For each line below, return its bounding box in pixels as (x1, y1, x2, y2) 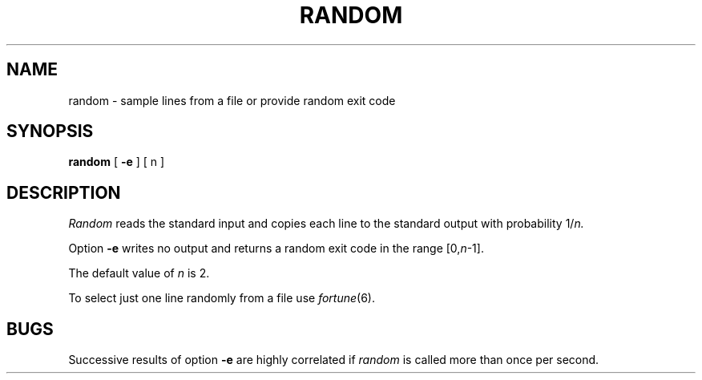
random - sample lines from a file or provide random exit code (68, 93, 396, 107)
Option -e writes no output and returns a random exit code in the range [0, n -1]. (68, 241, 484, 256)
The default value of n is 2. (68, 266, 210, 281)
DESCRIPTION (6, 182, 121, 203)
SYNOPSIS (6, 121, 94, 142)
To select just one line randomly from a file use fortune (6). (68, 291, 375, 305)
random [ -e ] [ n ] (68, 155, 165, 169)
